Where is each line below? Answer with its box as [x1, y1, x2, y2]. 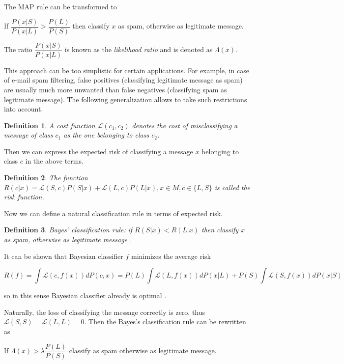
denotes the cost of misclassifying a [132, 120, 238, 130]
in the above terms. [25, 156, 84, 166]
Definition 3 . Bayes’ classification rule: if [4, 224, 133, 235]
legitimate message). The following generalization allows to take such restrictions [4, 94, 247, 104]
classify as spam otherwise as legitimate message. [69, 345, 217, 356]
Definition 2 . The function [4, 172, 88, 183]
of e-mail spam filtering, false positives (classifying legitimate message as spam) [4, 75, 243, 85]
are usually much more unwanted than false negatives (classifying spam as [4, 84, 227, 94]
